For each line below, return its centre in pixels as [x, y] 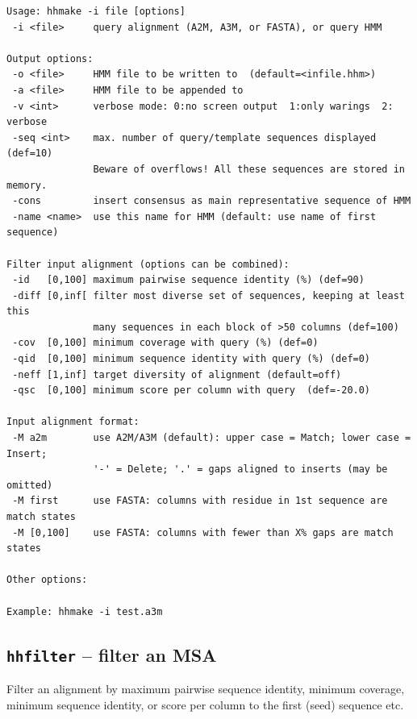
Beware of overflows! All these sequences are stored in [249, 169]
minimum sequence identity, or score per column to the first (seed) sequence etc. [205, 704]
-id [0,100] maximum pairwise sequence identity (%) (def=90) [188, 280]
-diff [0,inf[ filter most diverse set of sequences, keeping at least [208, 295]
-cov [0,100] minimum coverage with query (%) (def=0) [165, 343]
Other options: [47, 580]
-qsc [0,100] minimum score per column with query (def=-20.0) [192, 391]
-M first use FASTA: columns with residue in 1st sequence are [200, 501]
